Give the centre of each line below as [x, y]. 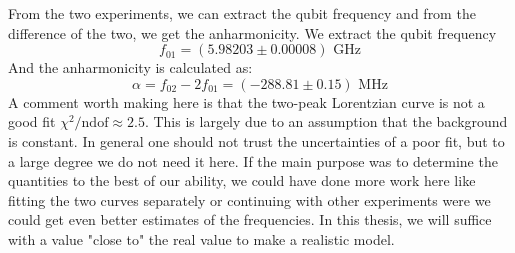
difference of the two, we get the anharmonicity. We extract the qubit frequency [252, 32]
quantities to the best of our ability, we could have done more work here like [242, 180]
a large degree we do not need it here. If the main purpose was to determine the [253, 160]
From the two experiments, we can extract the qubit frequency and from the [242, 13]
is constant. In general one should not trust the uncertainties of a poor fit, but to [256, 140]
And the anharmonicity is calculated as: [130, 67]
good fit [32, 121]
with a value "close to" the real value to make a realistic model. [201, 238]
